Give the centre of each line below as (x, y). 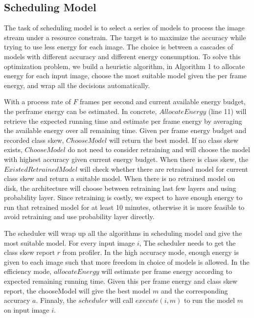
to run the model (209, 300)
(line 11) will (227, 111)
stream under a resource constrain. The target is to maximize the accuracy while (125, 37)
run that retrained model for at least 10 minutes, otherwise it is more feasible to (124, 207)
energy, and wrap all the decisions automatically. (77, 85)
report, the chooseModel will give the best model (77, 290)
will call (122, 300)
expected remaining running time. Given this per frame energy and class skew (121, 281)
